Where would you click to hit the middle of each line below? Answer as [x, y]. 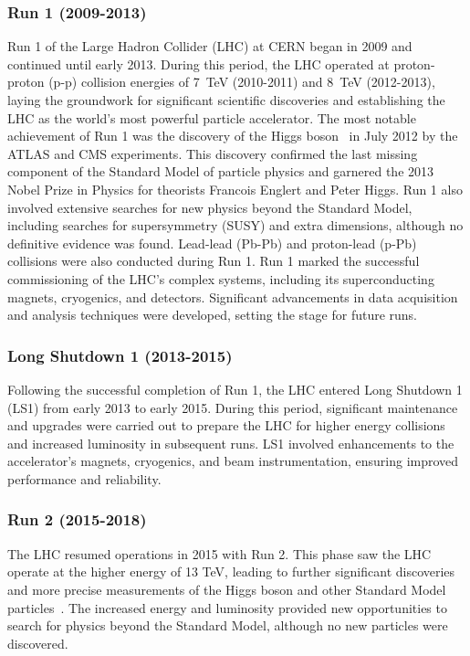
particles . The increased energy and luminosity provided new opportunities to [227, 607]
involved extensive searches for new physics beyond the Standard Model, [210, 207]
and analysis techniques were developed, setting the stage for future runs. [213, 315]
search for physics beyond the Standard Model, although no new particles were [228, 625]
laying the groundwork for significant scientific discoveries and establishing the [226, 100]
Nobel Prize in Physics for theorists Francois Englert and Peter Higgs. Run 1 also [235, 189]
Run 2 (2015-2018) [77, 519]
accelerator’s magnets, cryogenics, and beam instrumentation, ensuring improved [233, 461]
